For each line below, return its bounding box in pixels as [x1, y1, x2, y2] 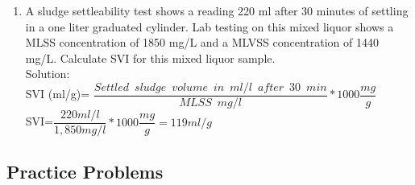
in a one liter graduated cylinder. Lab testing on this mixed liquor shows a [25, 18, 394, 35]
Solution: [25, 65, 70, 82]
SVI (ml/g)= [25, 85, 90, 102]
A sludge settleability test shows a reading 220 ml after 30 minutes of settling [25, 2, 409, 18]
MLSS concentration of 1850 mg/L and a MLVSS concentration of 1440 [25, 34, 379, 51]
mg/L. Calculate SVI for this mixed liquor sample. [25, 49, 276, 66]
